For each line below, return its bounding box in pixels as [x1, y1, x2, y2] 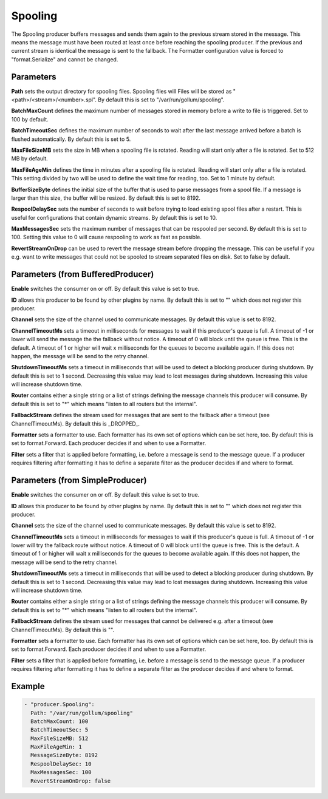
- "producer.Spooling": [24, 701, 95, 708]
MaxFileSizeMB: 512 [30, 735, 89, 742]
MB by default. [11, 155, 48, 162]
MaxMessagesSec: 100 [30, 769, 92, 776]
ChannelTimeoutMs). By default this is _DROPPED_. [11, 420, 140, 427]
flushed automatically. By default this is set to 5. [11, 135, 131, 143]
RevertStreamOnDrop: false [30, 777, 111, 784]
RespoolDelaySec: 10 [30, 760, 92, 767]
